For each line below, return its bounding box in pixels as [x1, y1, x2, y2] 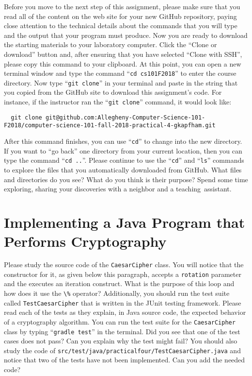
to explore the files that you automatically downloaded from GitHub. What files [4, 164, 242, 174]
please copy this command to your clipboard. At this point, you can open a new [4, 58, 241, 68]
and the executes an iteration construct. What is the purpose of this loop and [4, 278, 235, 289]
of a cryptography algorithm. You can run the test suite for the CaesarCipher [4, 316, 236, 326]
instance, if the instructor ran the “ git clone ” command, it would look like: [4, 97, 232, 107]
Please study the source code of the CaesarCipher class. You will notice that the [4, 259, 244, 270]
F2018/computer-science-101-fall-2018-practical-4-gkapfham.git [4, 122, 216, 129]
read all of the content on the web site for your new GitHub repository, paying [4, 11, 237, 21]
